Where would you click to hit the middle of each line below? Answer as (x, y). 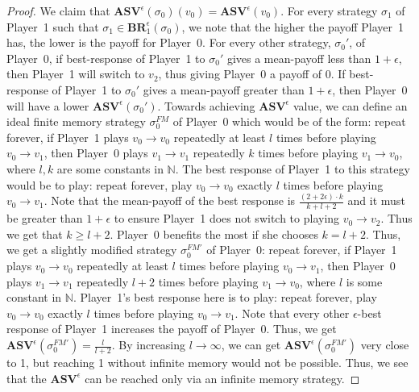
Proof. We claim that (58, 10)
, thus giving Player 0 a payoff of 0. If (252, 74)
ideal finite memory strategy (76, 121)
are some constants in (110, 168)
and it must (376, 200)
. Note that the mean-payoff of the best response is (170, 200)
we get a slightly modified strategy (92, 250)
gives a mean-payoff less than (299, 58)
